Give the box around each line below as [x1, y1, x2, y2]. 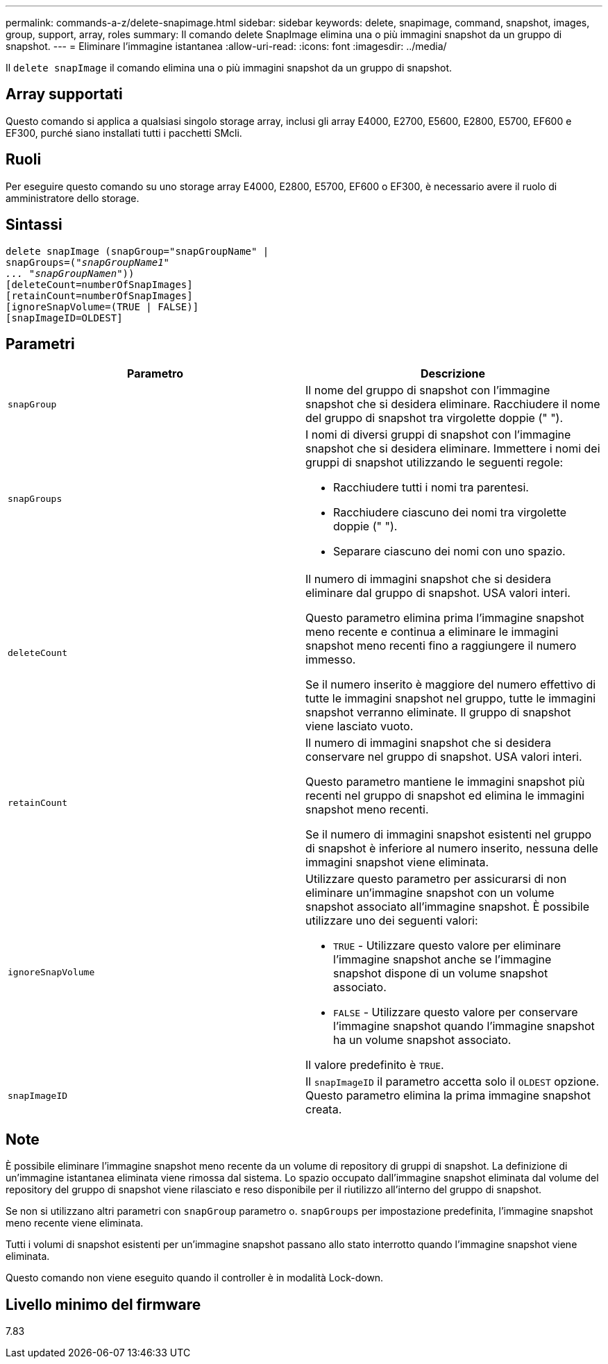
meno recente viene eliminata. [6, 1217, 144, 1229]
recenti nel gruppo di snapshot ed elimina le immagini [305, 789, 584, 803]
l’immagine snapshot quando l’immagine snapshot [333, 1019, 595, 1034]
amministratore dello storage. [6, 192, 140, 204]
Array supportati [6, 85, 123, 103]
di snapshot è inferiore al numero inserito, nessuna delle [305, 841, 598, 856]
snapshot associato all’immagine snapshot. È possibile [305, 900, 589, 914]
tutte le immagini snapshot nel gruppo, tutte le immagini [305, 691, 596, 706]
